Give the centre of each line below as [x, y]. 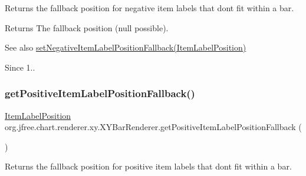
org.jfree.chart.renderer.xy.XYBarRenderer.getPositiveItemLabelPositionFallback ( [153, 127]
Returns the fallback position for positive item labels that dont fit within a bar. [148, 166]
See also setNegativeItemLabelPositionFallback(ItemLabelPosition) [126, 47]
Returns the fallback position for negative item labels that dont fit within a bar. [149, 8]
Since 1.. [20, 67]
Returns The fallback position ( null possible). [87, 27]
